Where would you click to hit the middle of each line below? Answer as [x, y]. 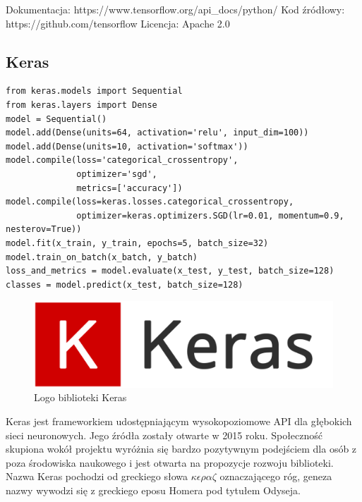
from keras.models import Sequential [94, 91]
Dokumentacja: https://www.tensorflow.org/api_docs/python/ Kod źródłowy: [175, 9]
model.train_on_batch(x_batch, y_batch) [102, 257]
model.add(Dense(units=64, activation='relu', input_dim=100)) [157, 133]
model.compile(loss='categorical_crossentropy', [122, 160]
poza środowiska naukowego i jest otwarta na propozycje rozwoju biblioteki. [170, 462]
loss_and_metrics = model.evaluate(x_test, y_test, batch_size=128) [170, 271]
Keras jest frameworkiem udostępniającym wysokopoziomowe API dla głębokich [179, 421]
